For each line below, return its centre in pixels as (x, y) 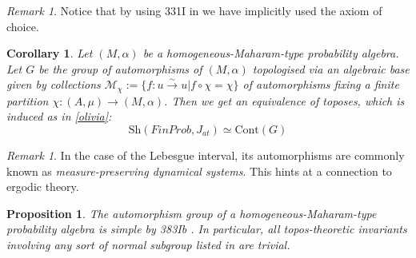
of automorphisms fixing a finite (321, 84)
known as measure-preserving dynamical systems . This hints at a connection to (199, 171)
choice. (23, 26)
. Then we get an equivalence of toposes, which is (284, 100)
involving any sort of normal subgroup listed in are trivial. (148, 244)
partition (28, 100)
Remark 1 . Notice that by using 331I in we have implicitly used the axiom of (194, 10)
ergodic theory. (43, 187)
